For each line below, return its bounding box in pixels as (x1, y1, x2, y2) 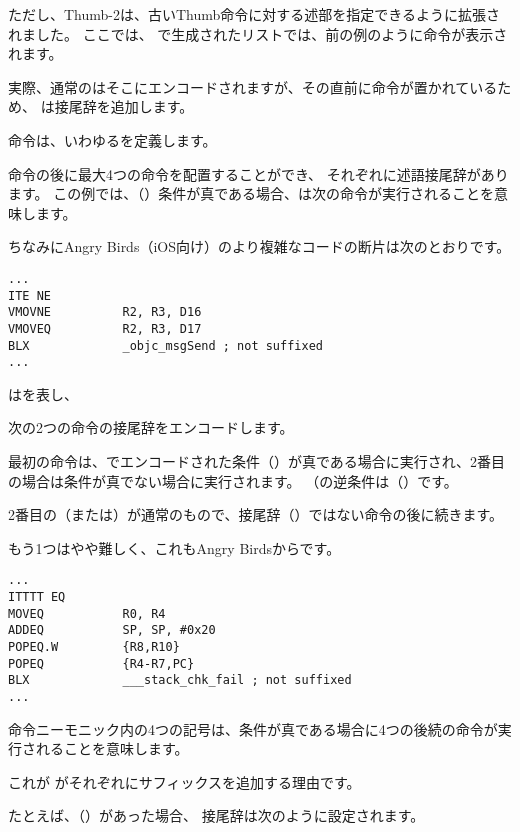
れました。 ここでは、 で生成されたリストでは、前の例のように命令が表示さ (8, 23, 508, 44)
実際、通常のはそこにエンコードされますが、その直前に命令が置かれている (8, 76, 498, 97)
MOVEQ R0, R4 (8, 606, 166, 621)
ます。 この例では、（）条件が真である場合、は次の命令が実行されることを (8, 183, 495, 204)
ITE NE (8, 288, 51, 303)
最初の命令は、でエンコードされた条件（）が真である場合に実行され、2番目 (8, 451, 505, 472)
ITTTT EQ (8, 590, 66, 605)
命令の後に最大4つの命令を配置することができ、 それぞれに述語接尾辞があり (8, 163, 509, 184)
